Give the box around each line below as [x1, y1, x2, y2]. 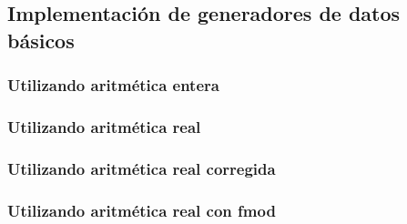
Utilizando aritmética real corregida [7, 157, 276, 179]
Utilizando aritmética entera [7, 74, 219, 97]
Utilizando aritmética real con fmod [7, 199, 276, 221]
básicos [7, 25, 75, 54]
